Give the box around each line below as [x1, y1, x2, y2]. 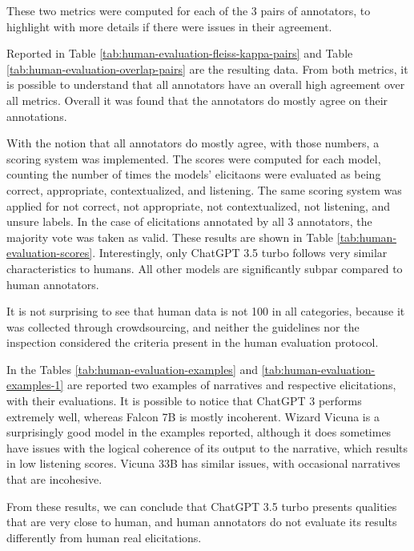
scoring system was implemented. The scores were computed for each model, [6, 150, 381, 167]
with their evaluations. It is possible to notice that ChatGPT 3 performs [6, 392, 362, 409]
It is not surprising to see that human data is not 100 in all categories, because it [6, 303, 405, 320]
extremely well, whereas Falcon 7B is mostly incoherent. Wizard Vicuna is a [6, 408, 380, 424]
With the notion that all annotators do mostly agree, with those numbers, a [6, 135, 380, 151]
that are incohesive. [6, 471, 102, 488]
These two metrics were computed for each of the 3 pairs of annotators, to [6, 2, 371, 18]
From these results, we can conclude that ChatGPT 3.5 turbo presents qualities [6, 497, 397, 514]
